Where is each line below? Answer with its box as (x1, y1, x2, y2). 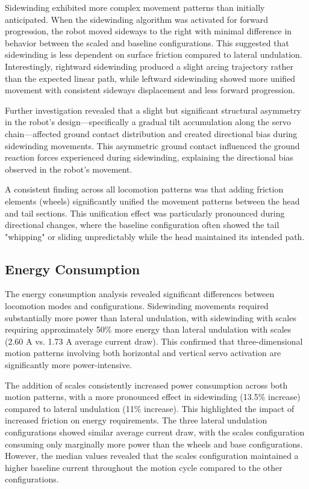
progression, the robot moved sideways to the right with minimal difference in (5, 25, 292, 37)
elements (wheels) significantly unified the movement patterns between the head (5, 194, 300, 207)
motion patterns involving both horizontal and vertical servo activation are (5, 346, 281, 359)
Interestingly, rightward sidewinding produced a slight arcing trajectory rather (5, 60, 293, 72)
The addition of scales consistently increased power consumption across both (5, 378, 288, 391)
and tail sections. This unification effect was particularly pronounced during (5, 206, 285, 219)
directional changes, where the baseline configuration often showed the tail (5, 218, 279, 231)
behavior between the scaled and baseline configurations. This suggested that (5, 36, 289, 49)
